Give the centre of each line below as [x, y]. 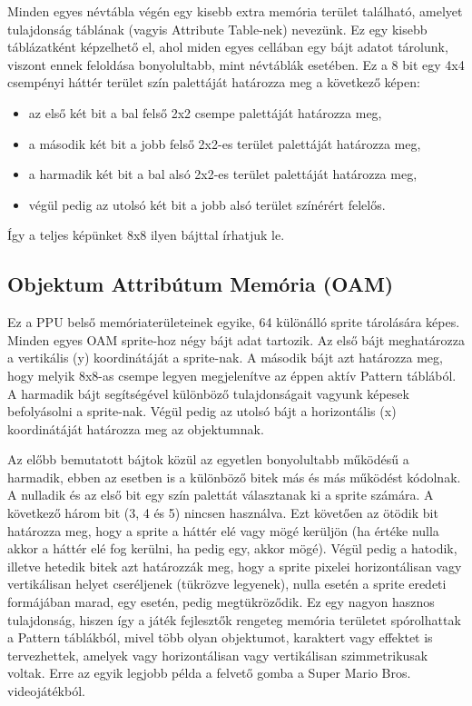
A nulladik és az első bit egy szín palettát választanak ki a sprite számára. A [221, 495]
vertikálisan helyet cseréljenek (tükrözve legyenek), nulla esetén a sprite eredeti [227, 584]
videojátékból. [46, 691]
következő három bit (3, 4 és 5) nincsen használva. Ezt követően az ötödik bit [223, 513]
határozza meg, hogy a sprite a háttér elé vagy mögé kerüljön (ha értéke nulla [223, 530]
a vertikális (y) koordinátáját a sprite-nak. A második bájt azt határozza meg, [225, 358]
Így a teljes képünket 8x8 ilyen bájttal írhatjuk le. [146, 235]
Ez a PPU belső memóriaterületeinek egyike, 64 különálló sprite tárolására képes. [234, 322]
